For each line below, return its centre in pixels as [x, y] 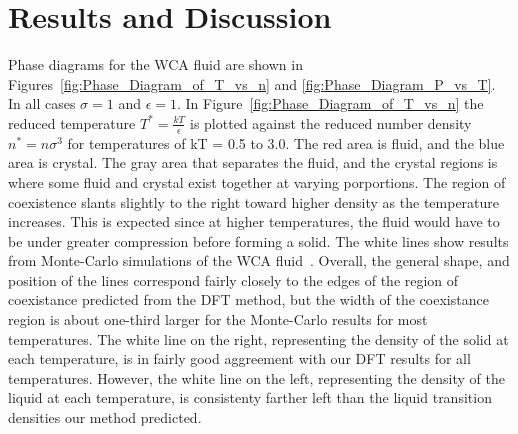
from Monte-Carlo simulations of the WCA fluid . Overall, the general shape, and [259, 260]
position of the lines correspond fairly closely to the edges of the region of [233, 279]
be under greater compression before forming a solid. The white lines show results [258, 240]
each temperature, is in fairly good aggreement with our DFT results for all [239, 358]
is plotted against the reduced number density [330, 122]
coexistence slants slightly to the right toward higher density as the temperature [254, 201]
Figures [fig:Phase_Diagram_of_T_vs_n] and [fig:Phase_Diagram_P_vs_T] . [252, 83]
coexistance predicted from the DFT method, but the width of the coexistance [248, 299]
